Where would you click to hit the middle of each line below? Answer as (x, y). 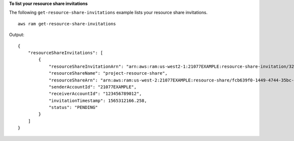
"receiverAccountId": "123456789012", (95, 94)
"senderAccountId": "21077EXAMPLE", (93, 87)
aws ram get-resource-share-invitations (67, 24)
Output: (17, 35)
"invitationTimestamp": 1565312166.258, (98, 101)
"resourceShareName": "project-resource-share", (108, 73)
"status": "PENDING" (73, 108)
